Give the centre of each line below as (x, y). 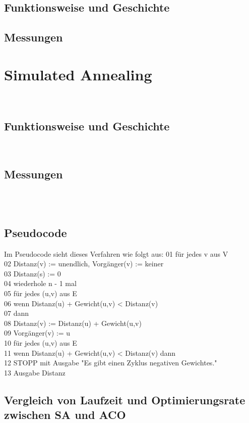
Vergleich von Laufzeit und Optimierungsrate (125, 399)
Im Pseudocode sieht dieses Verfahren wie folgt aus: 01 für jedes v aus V (116, 253)
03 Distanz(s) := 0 (33, 273)
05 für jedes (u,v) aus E (41, 293)
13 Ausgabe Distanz (35, 372)
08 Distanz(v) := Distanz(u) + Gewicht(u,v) (73, 323)
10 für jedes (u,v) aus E (41, 343)
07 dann (17, 313)
